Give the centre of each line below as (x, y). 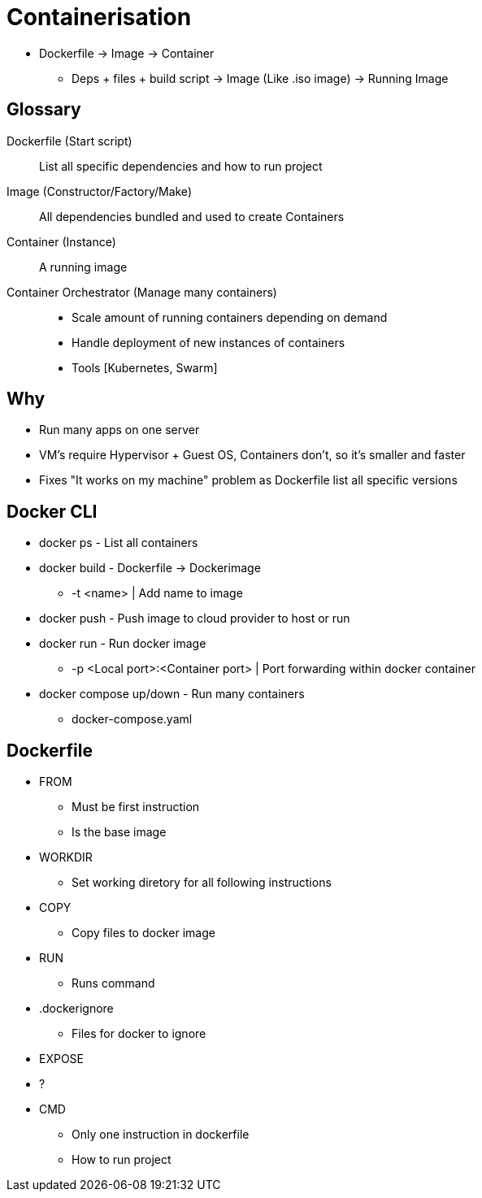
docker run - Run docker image (123, 644)
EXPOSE (62, 1059)
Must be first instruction (136, 807)
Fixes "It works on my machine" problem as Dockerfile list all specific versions (248, 480)
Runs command (113, 983)
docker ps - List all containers (119, 543)
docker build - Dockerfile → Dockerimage (150, 568)
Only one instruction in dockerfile (161, 1135)
